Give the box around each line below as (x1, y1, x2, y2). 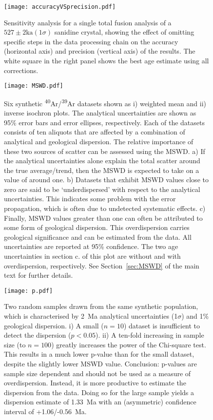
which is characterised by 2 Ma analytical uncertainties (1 (4, 311, 178, 321)
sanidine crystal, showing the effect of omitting (54, 27, 194, 37)
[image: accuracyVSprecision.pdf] (4, 3, 116, 10)
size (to (4, 339, 26, 349)
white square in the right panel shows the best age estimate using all (4, 56, 209, 66)
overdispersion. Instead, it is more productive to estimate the (4, 378, 186, 388)
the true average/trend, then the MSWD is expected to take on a (4, 165, 199, 175)
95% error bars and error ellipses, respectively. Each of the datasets (4, 117, 205, 127)
